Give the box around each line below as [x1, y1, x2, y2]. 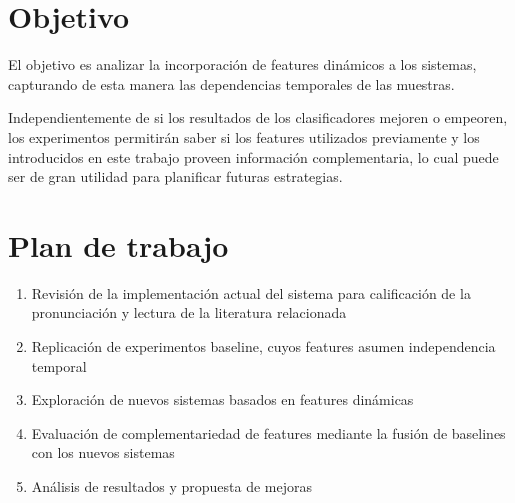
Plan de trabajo [8, 224, 229, 265]
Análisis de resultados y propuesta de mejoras [31, 475, 312, 496]
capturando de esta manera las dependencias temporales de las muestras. [8, 73, 455, 94]
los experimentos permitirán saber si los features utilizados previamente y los [8, 126, 480, 147]
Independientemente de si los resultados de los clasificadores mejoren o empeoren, [8, 107, 508, 128]
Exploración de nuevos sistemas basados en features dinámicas [31, 389, 414, 410]
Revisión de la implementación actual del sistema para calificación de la [31, 282, 471, 303]
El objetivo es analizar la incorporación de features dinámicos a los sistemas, [8, 54, 477, 75]
